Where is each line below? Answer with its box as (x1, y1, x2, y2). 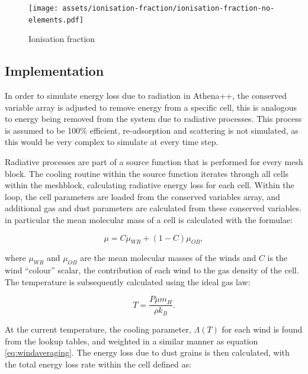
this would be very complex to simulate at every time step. (5, 136, 219, 148)
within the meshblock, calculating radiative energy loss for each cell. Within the (5, 179, 294, 191)
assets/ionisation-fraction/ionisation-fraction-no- (62, 4, 275, 12)
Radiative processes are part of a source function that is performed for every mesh (5, 156, 303, 168)
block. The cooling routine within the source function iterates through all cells (5, 167, 289, 179)
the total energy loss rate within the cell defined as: (5, 357, 191, 370)
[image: (28, 4, 59, 12)
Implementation (5, 62, 104, 80)
